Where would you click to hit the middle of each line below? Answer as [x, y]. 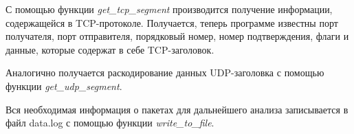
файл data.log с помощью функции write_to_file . [110, 123]
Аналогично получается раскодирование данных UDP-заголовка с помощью [165, 72]
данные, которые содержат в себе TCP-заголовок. [110, 49]
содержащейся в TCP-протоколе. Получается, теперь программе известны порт [172, 22]
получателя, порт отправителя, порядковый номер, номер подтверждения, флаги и [177, 36]
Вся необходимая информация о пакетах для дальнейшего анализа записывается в [177, 109]
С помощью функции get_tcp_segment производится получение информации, [169, 9]
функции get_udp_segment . [64, 86]
